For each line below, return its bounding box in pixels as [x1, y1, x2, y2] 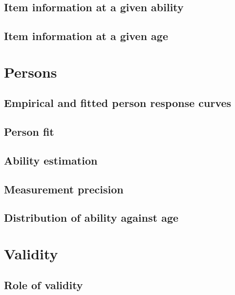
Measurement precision [4, 181, 124, 196]
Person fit [4, 124, 54, 139]
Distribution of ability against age [4, 210, 179, 225]
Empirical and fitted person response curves [4, 95, 232, 110]
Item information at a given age [4, 28, 168, 43]
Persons [4, 62, 57, 82]
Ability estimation [4, 152, 98, 168]
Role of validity [4, 277, 83, 292]
